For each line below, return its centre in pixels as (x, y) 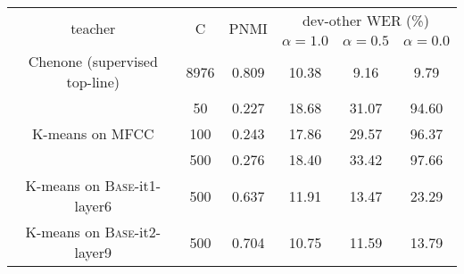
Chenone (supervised (93, 61)
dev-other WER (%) (366, 20)
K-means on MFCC (93, 133)
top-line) (93, 82)
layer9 (93, 252)
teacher (93, 28)
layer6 (93, 206)
